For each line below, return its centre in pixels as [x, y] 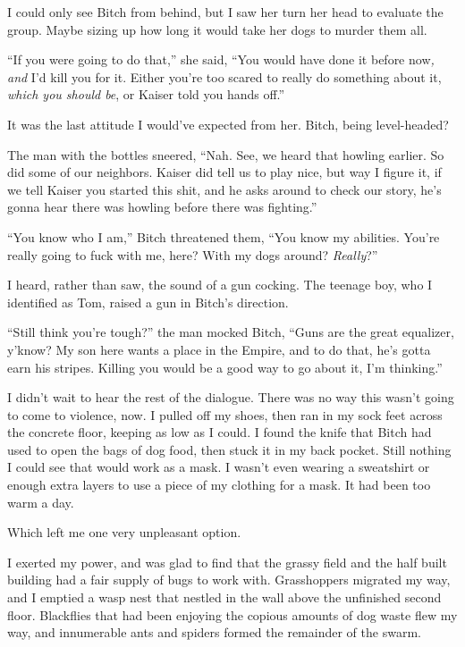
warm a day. [41, 502]
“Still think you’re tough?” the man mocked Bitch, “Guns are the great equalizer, [231, 332]
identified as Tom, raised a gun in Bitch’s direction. [148, 302]
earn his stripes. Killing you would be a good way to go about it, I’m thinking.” [225, 367]
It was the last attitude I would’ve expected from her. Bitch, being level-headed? [228, 124]
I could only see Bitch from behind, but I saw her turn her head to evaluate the [225, 12]
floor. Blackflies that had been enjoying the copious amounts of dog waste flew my [232, 614]
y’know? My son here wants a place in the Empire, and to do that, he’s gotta [219, 349]
